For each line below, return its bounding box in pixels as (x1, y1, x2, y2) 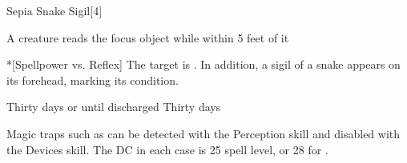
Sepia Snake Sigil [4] (6, 2, 103, 18)
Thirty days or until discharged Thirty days (6, 98, 221, 115)
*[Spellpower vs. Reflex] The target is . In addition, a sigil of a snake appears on (6, 56, 401, 73)
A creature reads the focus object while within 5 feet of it (6, 29, 289, 46)
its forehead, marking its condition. (6, 71, 179, 88)
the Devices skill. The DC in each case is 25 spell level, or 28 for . (6, 141, 328, 157)
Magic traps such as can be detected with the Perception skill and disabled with (6, 125, 401, 141)
